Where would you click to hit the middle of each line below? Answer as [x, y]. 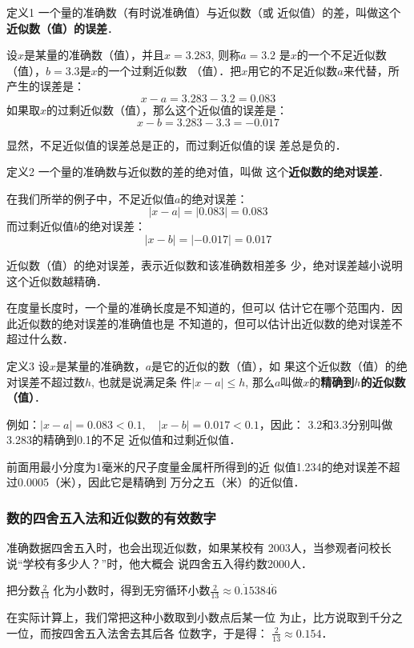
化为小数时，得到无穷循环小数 [132, 590]
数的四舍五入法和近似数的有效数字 [111, 517]
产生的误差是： [46, 86]
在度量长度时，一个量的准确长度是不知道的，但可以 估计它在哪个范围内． [199, 308]
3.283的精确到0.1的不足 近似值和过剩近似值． [124, 440]
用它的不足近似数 [293, 70]
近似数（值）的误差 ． [62, 28]
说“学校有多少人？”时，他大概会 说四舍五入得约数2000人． [159, 563]
